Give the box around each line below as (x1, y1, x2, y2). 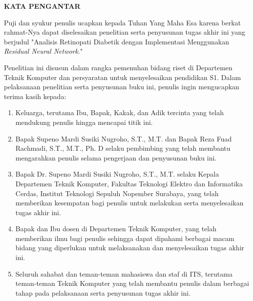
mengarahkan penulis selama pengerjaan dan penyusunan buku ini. (15, 152, 217, 162)
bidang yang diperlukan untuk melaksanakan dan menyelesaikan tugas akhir (15, 242, 245, 253)
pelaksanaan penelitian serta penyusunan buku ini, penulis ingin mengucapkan (4, 81, 239, 92)
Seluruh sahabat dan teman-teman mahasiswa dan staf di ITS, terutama (15, 268, 232, 279)
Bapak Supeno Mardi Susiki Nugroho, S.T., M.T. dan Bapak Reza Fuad (15, 133, 232, 143)
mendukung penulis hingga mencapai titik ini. (15, 117, 153, 127)
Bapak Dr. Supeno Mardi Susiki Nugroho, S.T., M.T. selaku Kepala (15, 169, 219, 179)
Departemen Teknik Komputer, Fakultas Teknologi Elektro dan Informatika (15, 178, 243, 188)
